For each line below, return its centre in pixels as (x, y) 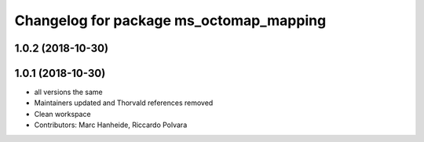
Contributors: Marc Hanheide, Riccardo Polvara (111, 125)
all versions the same (69, 92)
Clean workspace (62, 114)
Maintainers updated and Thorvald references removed (124, 103)
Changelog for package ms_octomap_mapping (170, 20)
